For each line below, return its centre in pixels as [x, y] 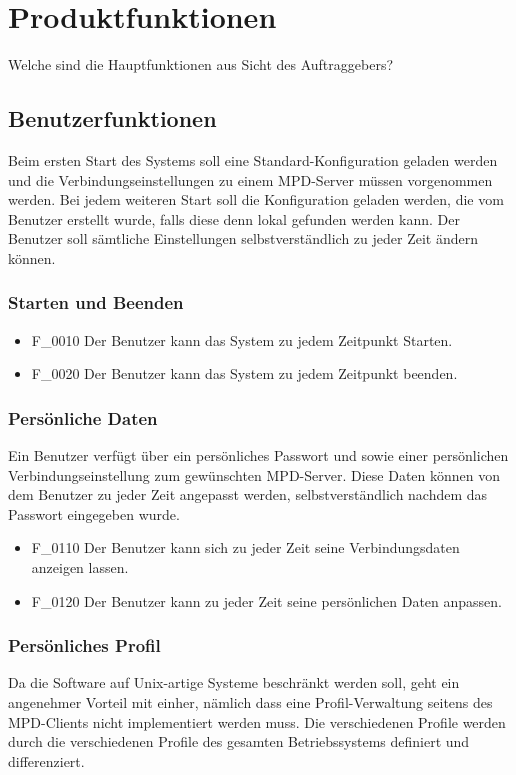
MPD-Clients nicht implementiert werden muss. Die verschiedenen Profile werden [257, 721]
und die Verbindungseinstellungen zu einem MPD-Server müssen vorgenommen [250, 179]
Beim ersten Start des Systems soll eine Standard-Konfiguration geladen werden [253, 159]
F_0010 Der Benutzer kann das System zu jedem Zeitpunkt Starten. [242, 339]
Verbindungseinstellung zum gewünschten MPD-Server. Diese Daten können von [254, 474]
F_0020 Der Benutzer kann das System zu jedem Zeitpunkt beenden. [244, 373]
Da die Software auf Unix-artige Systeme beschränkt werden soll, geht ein [234, 682]
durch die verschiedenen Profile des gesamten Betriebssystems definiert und [239, 741]
